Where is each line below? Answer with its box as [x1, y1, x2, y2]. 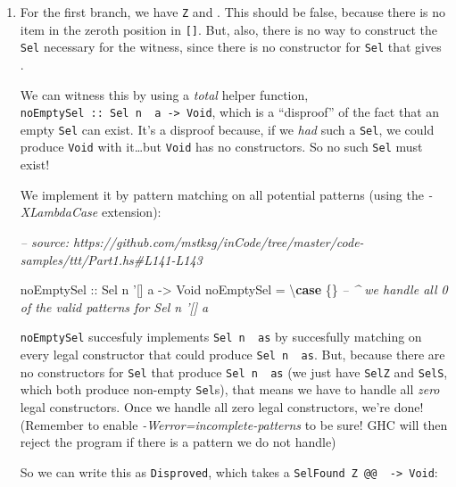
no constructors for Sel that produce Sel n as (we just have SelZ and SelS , [20, 362, 448, 381]
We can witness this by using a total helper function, [20, 85, 309, 103]
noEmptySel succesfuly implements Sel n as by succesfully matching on [20, 327, 422, 346]
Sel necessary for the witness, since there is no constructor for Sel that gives [20, 37, 442, 56]
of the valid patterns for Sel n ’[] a [20, 297, 209, 316]
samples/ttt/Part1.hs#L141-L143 [20, 250, 203, 268]
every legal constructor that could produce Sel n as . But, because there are [20, 344, 445, 363]
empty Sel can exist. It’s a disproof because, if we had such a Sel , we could [20, 120, 435, 138]
